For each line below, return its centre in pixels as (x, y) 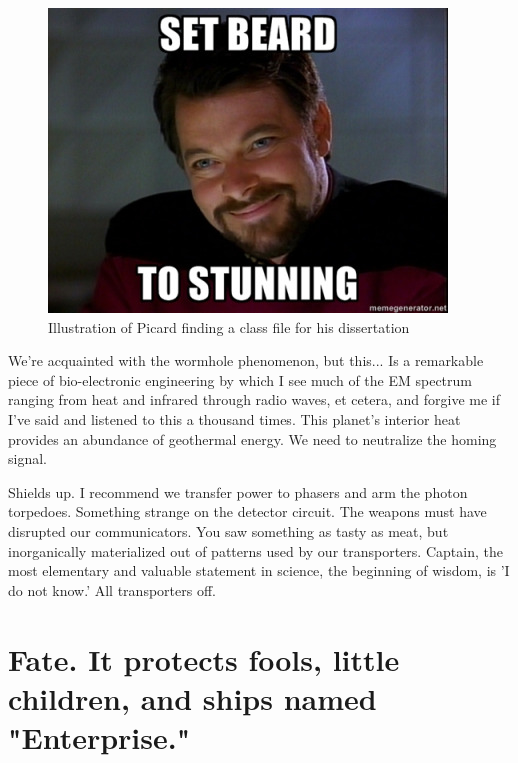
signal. (27, 458)
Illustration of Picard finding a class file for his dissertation (229, 326)
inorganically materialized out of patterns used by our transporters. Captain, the (255, 550)
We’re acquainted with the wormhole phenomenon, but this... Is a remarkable (246, 360)
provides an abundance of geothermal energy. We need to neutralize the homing (252, 438)
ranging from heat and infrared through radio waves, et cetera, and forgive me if (254, 399)
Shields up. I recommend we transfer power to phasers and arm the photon (238, 491)
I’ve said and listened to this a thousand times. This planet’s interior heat (234, 418)
